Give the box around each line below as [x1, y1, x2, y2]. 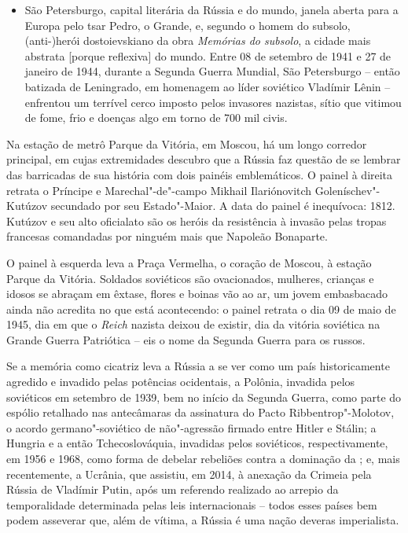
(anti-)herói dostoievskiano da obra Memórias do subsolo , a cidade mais [24, 32, 371, 49]
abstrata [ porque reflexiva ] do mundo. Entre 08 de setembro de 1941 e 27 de [24, 47, 391, 64]
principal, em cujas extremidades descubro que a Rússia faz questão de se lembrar [6, 151, 401, 167]
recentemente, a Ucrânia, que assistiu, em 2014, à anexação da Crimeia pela [6, 465, 372, 482]
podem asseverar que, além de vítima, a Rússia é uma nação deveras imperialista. [6, 512, 399, 528]
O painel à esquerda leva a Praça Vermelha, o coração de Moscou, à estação [6, 254, 372, 270]
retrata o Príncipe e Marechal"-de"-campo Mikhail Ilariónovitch [6, 182, 312, 198]
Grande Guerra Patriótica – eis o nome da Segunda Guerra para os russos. [6, 331, 366, 347]
